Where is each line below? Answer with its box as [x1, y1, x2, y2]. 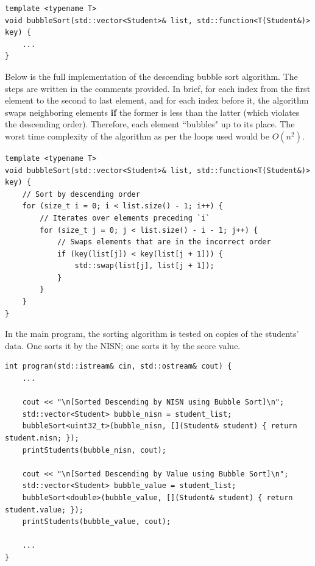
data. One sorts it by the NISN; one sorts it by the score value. [5, 339, 241, 352]
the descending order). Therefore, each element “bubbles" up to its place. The [5, 118, 295, 130]
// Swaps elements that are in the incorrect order [57, 238, 271, 247]
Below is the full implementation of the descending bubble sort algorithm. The [5, 69, 298, 82]
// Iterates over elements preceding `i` [40, 213, 210, 222]
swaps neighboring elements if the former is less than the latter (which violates [5, 105, 300, 118]
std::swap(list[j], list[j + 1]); [74, 261, 214, 271]
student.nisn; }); [5, 434, 79, 442]
